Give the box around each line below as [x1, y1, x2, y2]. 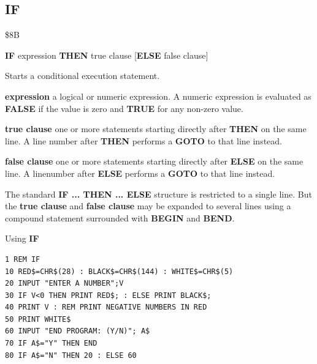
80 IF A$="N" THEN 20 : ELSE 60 [5, 351, 137, 360]
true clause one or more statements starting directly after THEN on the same [5, 122, 307, 135]
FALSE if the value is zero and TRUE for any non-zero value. [5, 102, 243, 114]
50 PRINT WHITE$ [5, 314, 71, 324]
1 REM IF [5, 254, 40, 264]
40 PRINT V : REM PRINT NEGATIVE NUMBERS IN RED [5, 303, 207, 312]
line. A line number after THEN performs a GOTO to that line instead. [5, 134, 282, 147]
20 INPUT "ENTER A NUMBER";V [5, 279, 124, 288]
